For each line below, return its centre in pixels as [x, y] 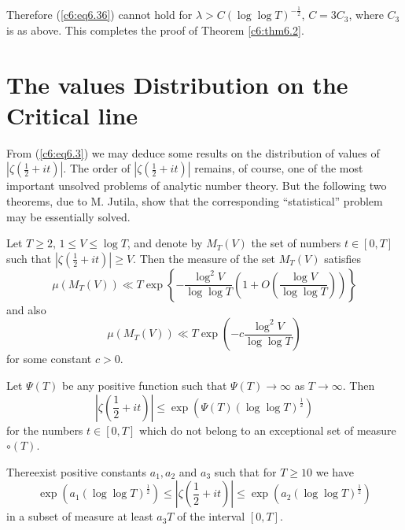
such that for [245, 471]
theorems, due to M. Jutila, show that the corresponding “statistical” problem [195, 201]
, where [366, 15]
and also [26, 309]
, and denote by [165, 243]
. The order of [97, 168]
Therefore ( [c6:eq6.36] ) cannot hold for [99, 15]
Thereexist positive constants [77, 471]
